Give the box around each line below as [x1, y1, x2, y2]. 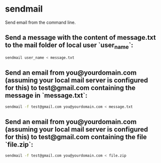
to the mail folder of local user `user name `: [5, 41, 133, 50]
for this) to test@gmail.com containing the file [5, 132, 147, 141]
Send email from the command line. [5, 19, 76, 25]
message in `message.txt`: [5, 91, 88, 100]
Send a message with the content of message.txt [5, 33, 156, 42]
